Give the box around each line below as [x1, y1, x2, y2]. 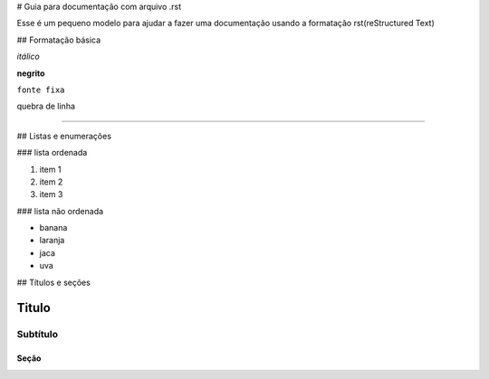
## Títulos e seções [16, 277, 91, 288]
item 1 [39, 164, 62, 175]
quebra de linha [16, 100, 76, 112]
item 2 [39, 176, 63, 187]
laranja [39, 235, 65, 246]
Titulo [16, 300, 52, 316]
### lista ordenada [16, 147, 88, 158]
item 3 [39, 189, 63, 200]
